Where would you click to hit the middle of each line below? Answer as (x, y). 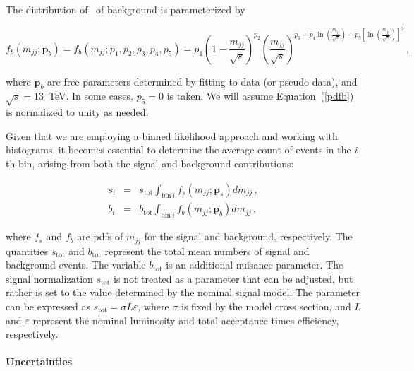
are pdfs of (100, 236)
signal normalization (49, 278)
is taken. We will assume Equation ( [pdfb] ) (260, 96)
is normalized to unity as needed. (77, 112)
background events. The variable (76, 265)
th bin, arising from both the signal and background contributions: (150, 163)
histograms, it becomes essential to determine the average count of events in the (178, 149)
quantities (27, 251)
